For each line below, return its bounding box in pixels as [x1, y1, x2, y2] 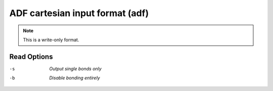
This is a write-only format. [23, 37, 79, 43]
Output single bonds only [49, 65, 102, 71]
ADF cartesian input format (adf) [9, 8, 149, 19]
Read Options [9, 52, 53, 61]
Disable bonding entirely [49, 75, 101, 81]
